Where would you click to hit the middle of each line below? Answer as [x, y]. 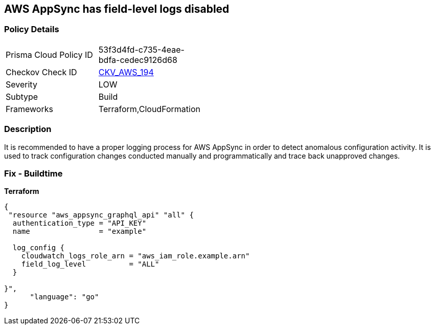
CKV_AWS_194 [126, 72]
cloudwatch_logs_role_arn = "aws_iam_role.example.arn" [135, 256]
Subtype [22, 96]
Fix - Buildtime [33, 173]
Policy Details [32, 29]
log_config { [39, 248]
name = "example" [79, 232]
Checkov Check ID [41, 72]
